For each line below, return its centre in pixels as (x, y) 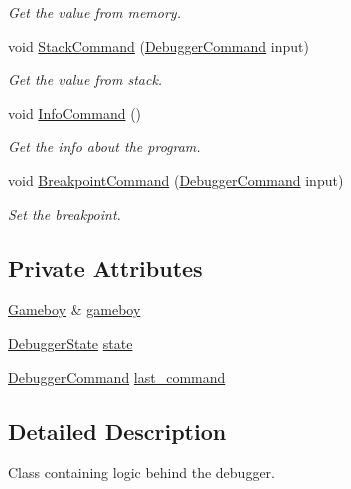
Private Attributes (105, 267)
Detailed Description (117, 430)
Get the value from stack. (85, 79)
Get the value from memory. (94, 12)
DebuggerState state (70, 342)
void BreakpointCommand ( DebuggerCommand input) (176, 179)
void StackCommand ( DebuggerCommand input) (158, 45)
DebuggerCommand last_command (117, 376)
